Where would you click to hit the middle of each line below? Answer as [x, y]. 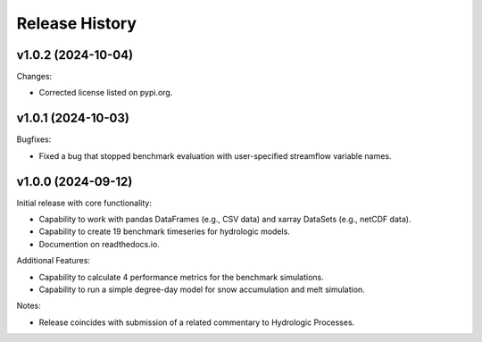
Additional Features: [54, 261]
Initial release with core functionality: [84, 203]
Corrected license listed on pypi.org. [106, 93]
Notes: [29, 306]
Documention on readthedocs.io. [99, 244]
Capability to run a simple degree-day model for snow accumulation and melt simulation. [202, 289]
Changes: [34, 77]
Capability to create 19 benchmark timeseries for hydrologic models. [164, 231]
